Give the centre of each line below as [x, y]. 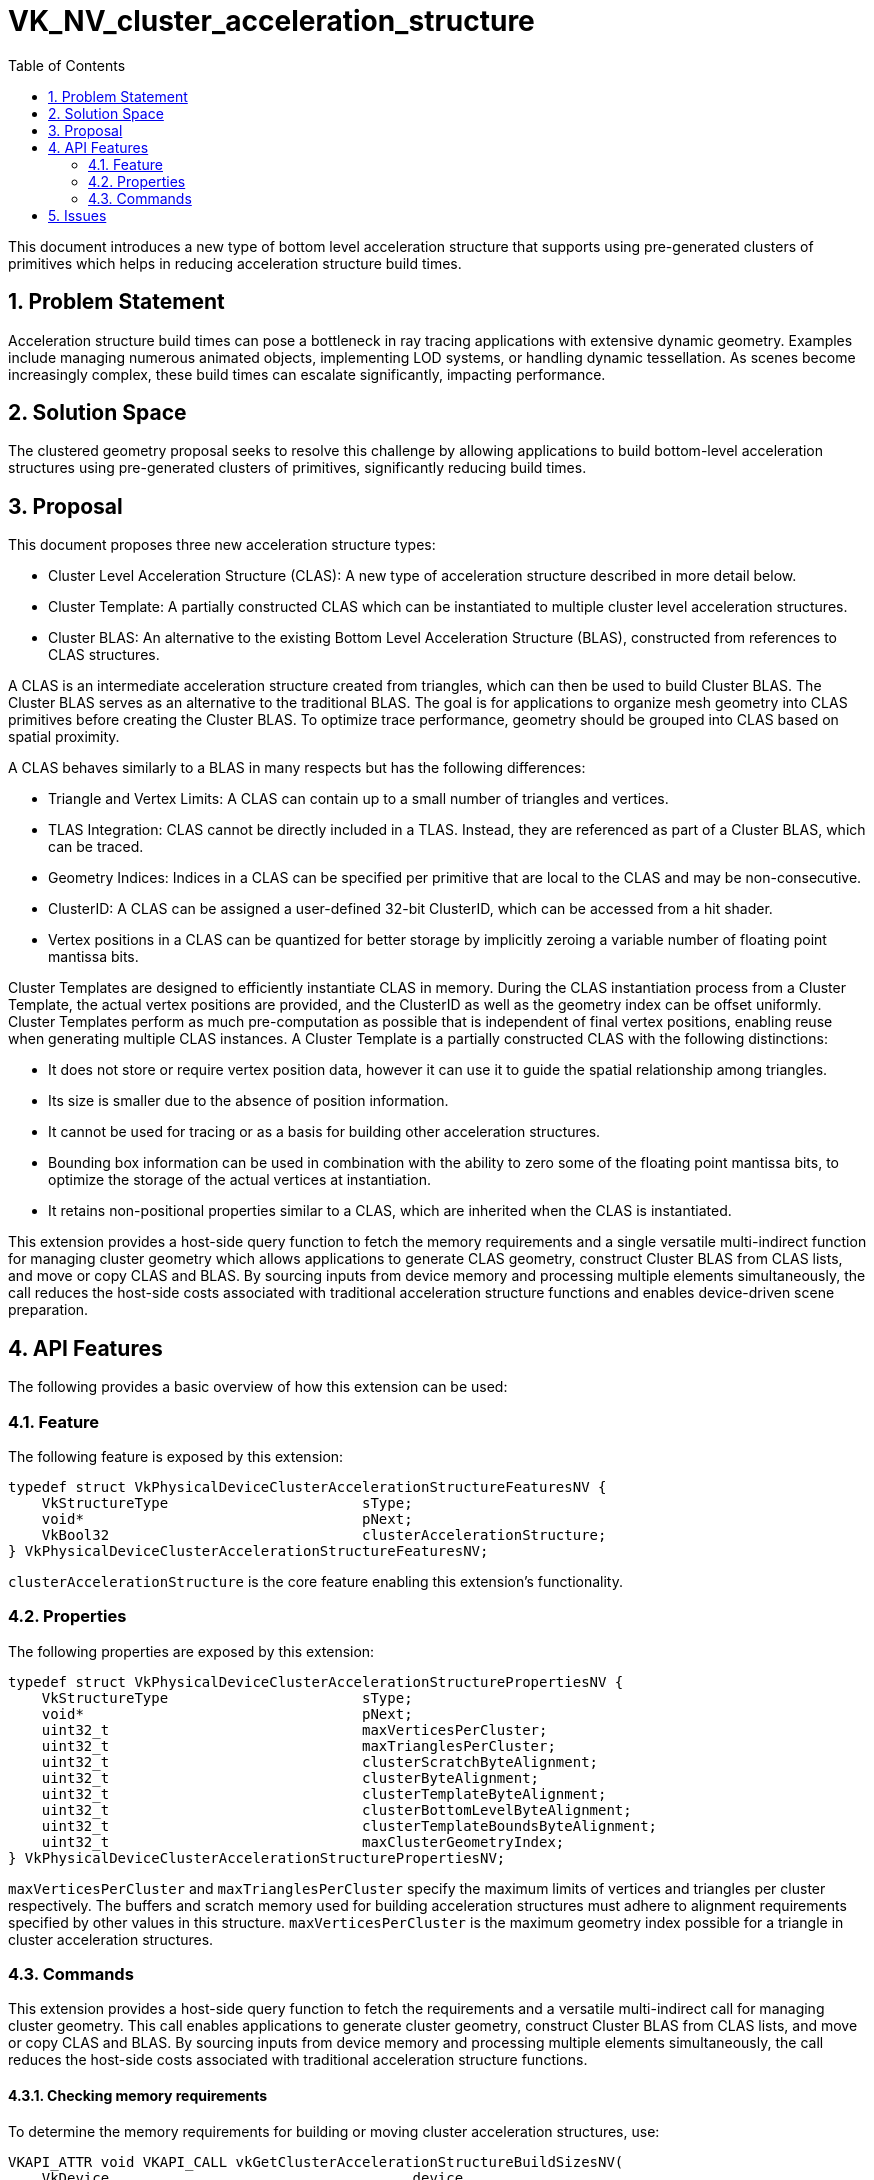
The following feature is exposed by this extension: [176, 1456]
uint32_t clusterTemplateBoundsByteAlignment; [349, 1825]
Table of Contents [67, 65]
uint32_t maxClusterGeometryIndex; [303, 1841]
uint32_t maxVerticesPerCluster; [294, 1729]
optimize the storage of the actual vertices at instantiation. [240, 1180]
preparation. [48, 1310]
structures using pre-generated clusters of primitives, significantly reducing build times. [297, 468]
